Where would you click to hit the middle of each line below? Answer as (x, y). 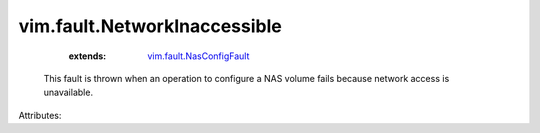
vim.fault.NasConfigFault (198, 56)
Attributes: (40, 115)
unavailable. (68, 92)
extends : (87, 56)
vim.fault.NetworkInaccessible (150, 26)
